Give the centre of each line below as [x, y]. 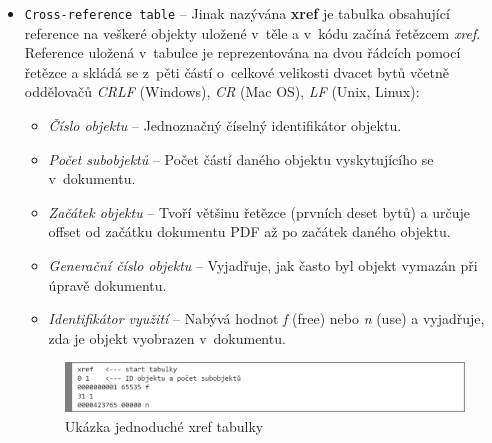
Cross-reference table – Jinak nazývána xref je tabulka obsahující [237, 13]
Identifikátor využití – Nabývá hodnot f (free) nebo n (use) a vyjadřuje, [266, 318]
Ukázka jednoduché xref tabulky [164, 425]
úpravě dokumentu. [107, 284]
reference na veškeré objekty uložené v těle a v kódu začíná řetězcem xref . [252, 32]
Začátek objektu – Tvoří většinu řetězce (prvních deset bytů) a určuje [259, 211]
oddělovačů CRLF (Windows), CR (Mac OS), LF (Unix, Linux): [222, 91]
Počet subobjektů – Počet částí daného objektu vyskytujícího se [241, 158]
